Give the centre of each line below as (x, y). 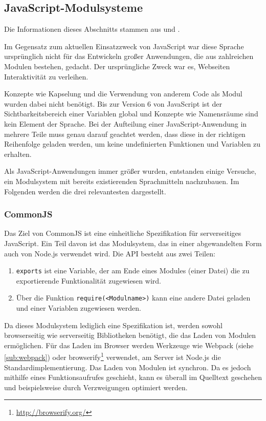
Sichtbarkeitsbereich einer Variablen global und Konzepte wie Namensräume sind (131, 114)
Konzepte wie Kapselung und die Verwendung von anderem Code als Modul (123, 94)
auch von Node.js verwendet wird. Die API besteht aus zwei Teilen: (110, 253)
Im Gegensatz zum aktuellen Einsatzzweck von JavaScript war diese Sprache (124, 46)
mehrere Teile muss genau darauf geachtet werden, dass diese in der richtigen (125, 134)
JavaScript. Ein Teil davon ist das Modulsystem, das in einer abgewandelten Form (133, 243)
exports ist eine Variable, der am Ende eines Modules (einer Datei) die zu (133, 270)
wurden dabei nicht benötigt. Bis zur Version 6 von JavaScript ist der (113, 103)
